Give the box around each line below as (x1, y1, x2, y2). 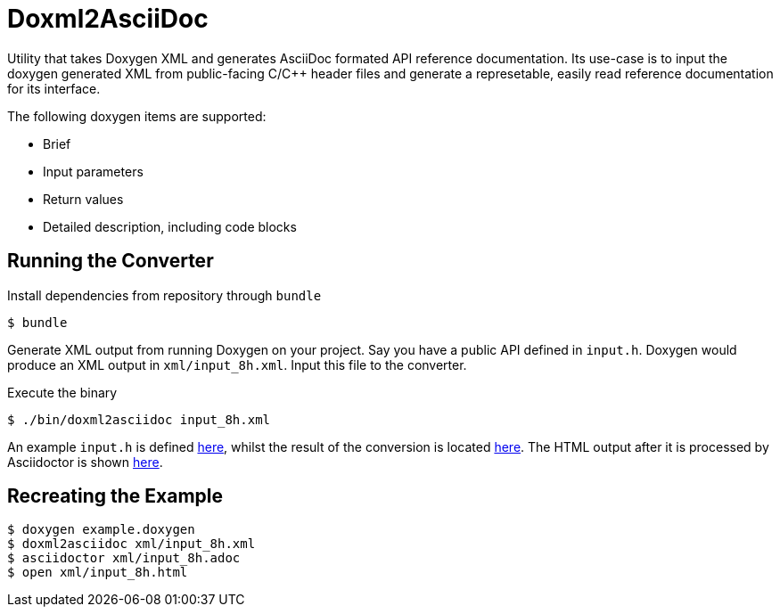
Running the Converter (7, 250, 214, 273)
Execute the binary (7, 384, 118, 400)
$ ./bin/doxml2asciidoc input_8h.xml (7, 412, 271, 427)
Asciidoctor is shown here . (7, 454, 163, 470)
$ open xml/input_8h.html (7, 565, 188, 580)
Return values (43, 191, 124, 207)
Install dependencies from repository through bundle (7, 287, 322, 303)
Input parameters (43, 163, 144, 179)
